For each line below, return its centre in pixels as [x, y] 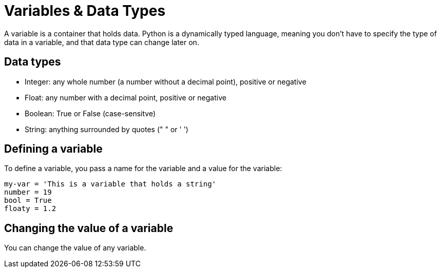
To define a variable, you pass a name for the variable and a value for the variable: [143, 169]
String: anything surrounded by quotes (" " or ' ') [107, 129]
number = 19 [28, 192]
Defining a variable [53, 149]
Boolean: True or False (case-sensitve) [90, 113]
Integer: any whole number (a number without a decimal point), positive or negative [166, 81]
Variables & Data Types [85, 11]
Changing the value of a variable [89, 228]
